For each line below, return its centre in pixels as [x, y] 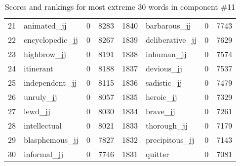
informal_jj [44, 154]
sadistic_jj [164, 83]
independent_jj [50, 83]
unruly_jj [40, 97]
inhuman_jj [166, 54]
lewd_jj [37, 111]
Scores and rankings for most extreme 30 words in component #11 [120, 7]
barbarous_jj [168, 25]
